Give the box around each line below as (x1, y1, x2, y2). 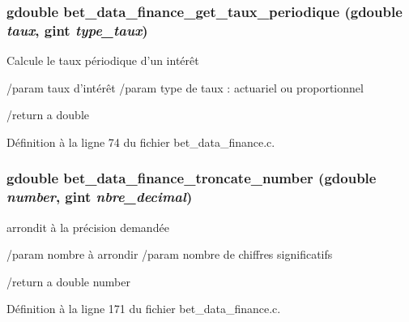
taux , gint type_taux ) (6, 19, 148, 40)
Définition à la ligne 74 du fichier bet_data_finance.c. (6, 133, 275, 150)
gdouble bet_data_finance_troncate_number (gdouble (6, 168, 377, 188)
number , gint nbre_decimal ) (6, 187, 193, 207)
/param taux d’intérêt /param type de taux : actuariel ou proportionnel (6, 79, 364, 96)
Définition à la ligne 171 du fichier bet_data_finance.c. (6, 300, 281, 317)
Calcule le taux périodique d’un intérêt (6, 52, 199, 69)
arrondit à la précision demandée (6, 218, 169, 235)
